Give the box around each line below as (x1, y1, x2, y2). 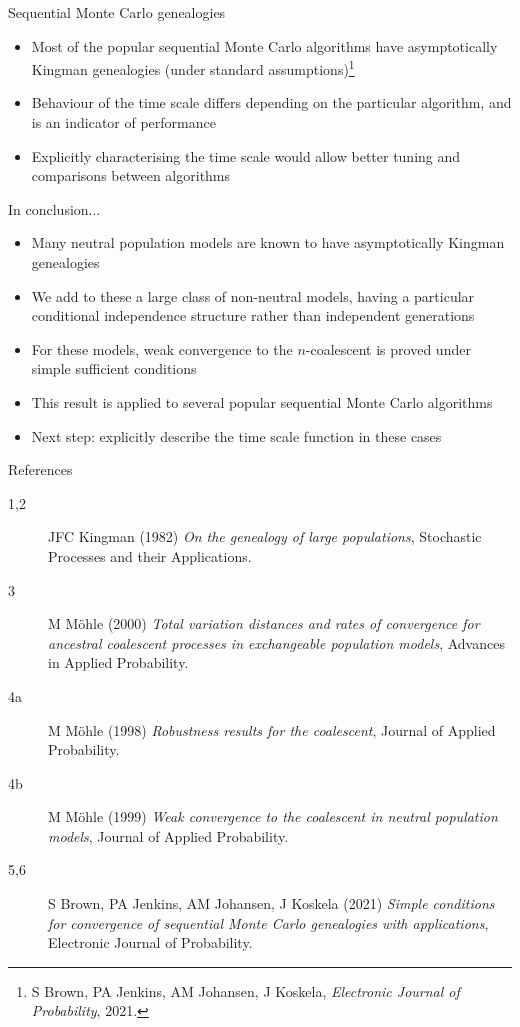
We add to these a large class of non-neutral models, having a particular (31, 285, 475, 306)
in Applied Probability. (48, 652, 189, 673)
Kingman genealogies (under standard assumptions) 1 (31, 56, 355, 79)
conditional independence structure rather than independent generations (31, 305, 475, 326)
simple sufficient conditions (31, 358, 197, 379)
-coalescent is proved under (305, 338, 471, 359)
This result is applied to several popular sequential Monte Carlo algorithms (31, 391, 493, 412)
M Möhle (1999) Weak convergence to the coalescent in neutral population (48, 806, 498, 827)
